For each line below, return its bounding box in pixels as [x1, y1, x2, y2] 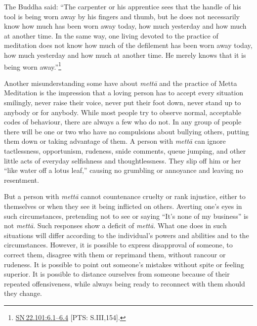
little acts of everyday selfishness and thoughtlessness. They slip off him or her [4, 155, 241, 165]
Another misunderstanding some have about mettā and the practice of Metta [4, 78, 237, 88]
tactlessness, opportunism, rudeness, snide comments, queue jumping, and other [4, 145, 246, 156]
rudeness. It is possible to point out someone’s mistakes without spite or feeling [4, 259, 244, 269]
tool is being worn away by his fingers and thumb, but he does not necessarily [4, 11, 240, 21]
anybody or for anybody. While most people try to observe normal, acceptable [4, 107, 241, 117]
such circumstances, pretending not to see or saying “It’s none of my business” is [4, 210, 249, 221]
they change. [4, 288, 42, 298]
